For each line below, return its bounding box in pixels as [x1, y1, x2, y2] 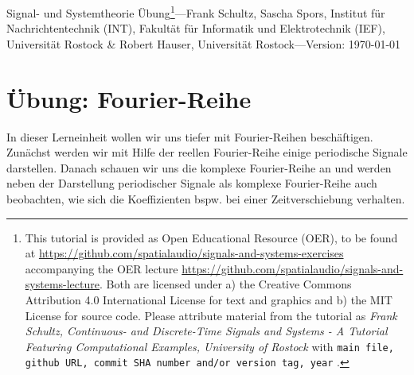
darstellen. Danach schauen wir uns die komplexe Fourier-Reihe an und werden [6, 159, 392, 176]
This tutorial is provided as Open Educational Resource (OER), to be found [25, 229, 398, 245]
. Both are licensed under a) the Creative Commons [99, 276, 352, 292]
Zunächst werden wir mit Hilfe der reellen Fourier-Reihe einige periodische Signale [6, 144, 408, 160]
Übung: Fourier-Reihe [6, 82, 252, 114]
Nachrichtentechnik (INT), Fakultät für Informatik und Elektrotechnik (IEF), [6, 20, 385, 37]
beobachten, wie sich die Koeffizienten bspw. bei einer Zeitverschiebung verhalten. [6, 190, 405, 207]
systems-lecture [25, 276, 100, 292]
